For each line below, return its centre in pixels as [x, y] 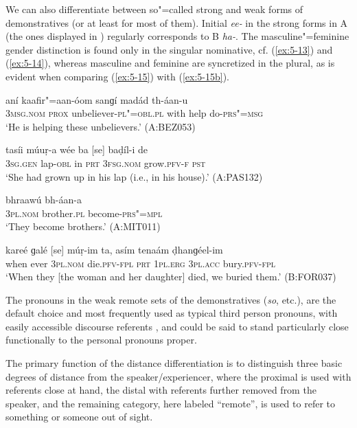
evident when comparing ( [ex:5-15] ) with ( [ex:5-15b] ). [117, 76]
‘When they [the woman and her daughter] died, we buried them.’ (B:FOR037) [171, 277]
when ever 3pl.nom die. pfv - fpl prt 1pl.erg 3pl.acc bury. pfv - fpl [140, 263]
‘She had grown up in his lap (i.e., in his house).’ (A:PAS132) [134, 176]
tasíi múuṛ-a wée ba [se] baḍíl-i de [77, 149]
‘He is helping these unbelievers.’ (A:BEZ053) [101, 126]
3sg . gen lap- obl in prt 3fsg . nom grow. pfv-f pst [106, 162]
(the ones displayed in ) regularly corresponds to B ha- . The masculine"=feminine [177, 36]
